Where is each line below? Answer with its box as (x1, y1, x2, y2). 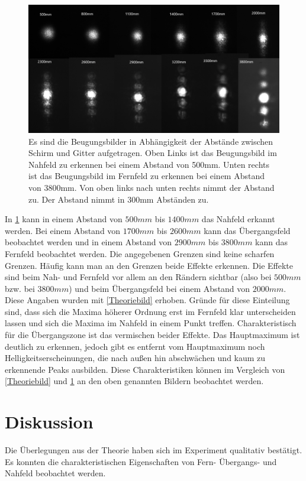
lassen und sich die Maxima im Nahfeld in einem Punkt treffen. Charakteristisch (5, 317, 297, 329)
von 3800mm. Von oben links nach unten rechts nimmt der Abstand (28, 181, 275, 193)
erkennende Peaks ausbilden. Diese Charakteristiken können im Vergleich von (5, 363, 285, 375)
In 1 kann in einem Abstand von (5, 213, 123, 225)
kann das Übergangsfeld (204, 224, 291, 236)
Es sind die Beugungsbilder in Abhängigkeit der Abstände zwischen (28, 135, 273, 147)
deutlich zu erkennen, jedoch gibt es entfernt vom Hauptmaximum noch (5, 340, 265, 352)
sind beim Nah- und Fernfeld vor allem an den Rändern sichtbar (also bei (5, 271, 272, 283)
